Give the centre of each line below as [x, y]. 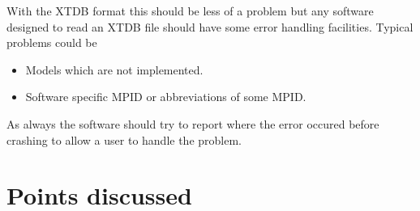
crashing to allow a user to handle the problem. [124, 139]
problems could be [52, 42]
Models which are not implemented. [114, 69]
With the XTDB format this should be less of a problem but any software [190, 11]
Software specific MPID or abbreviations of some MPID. [166, 97]
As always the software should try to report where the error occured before [193, 123]
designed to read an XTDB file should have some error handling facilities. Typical [210, 26]
